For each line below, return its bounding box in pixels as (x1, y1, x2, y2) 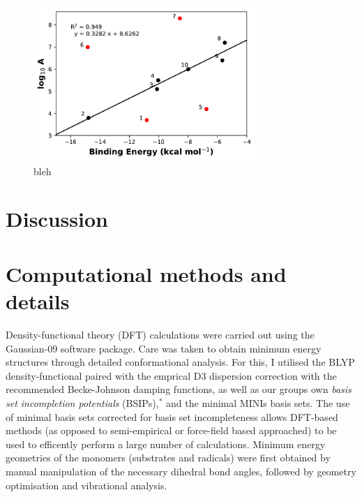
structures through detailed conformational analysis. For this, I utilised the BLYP (6, 355, 355, 369)
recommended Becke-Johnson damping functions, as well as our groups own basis (6, 382, 352, 396)
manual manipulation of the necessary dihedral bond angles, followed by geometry (6, 463, 356, 478)
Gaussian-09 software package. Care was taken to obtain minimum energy (6, 341, 322, 355)
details (6, 287, 70, 316)
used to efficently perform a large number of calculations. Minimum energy (6, 436, 326, 451)
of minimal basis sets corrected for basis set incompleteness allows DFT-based (6, 409, 338, 424)
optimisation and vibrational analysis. (6, 477, 167, 492)
